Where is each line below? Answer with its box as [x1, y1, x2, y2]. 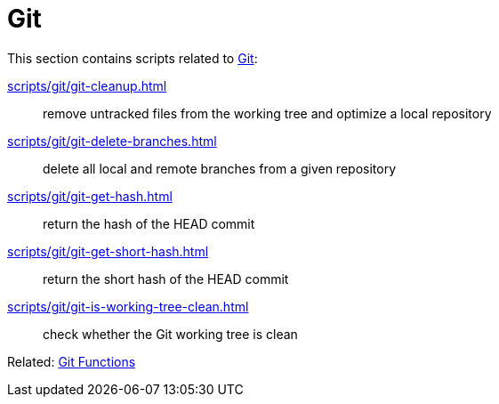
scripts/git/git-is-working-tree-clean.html [7, 298, 249, 314]
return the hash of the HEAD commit [43, 215, 255, 231]
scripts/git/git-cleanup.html [7, 77, 167, 93]
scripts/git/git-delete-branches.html [7, 133, 217, 149]
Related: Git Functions [7, 353, 136, 369]
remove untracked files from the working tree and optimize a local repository [43, 105, 492, 121]
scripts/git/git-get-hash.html [7, 188, 173, 204]
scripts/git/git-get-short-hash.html [7, 243, 209, 259]
